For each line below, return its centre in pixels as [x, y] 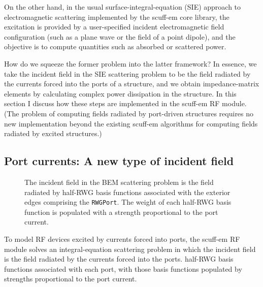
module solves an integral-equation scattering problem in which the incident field [130, 249]
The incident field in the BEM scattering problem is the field [119, 182]
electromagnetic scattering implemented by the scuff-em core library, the [117, 17]
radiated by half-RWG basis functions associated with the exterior [127, 192]
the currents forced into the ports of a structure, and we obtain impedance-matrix [132, 84]
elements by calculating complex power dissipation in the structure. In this [120, 93]
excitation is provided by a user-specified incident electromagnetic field [114, 27]
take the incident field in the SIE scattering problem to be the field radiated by [127, 73]
